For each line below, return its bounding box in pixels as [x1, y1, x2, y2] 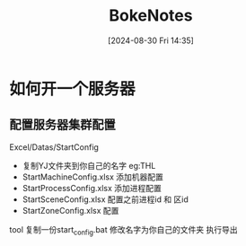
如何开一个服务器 [9, 78, 136, 99]
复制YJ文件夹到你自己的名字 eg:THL [22, 160, 156, 171]
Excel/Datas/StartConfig [9, 141, 99, 153]
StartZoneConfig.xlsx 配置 [22, 205, 119, 215]
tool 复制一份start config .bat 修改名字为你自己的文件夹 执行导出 [9, 224, 238, 237]
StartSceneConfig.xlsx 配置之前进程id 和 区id [22, 194, 189, 205]
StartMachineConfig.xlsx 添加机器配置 [22, 171, 164, 182]
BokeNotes [109, 5, 193, 26]
